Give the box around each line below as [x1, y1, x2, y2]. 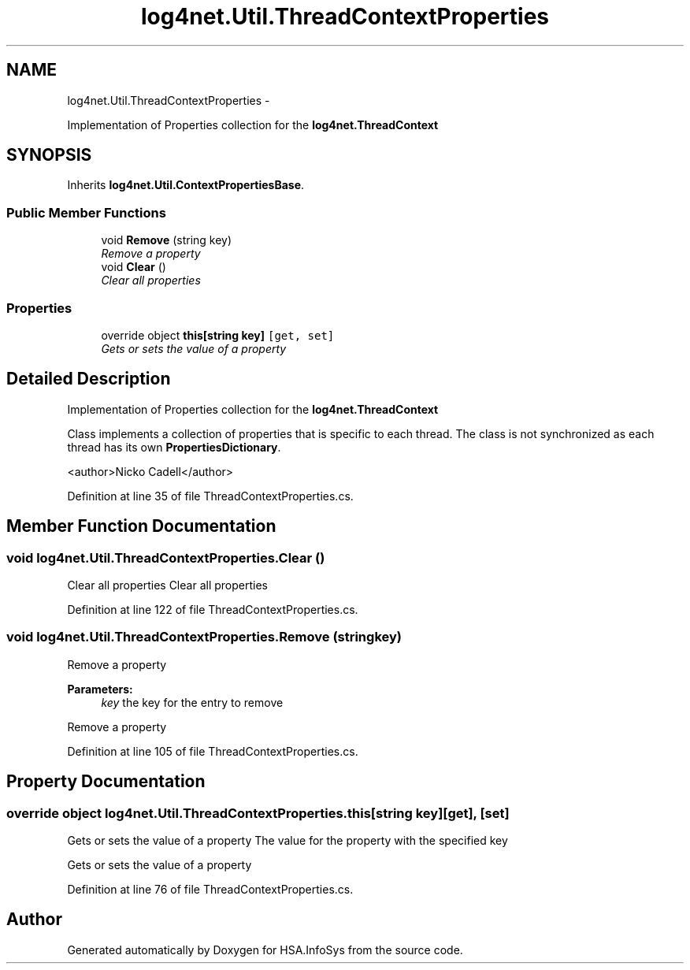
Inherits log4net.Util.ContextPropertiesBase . [67, 178, 305, 192]
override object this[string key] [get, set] [101, 328, 335, 342]
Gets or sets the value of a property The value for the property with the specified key [67, 833, 508, 847]
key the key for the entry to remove [101, 695, 284, 709]
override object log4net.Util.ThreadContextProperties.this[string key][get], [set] [6, 805, 510, 821]
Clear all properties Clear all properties [67, 578, 268, 592]
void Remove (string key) [101, 233, 232, 247]
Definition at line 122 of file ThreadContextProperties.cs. [67, 603, 358, 616]
